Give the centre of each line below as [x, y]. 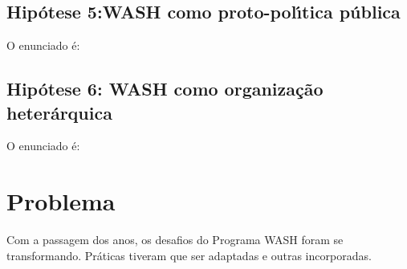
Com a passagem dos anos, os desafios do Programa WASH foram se [175, 240]
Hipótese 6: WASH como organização [165, 89]
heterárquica [59, 112]
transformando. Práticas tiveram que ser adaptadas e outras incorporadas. [189, 255]
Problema [61, 201]
